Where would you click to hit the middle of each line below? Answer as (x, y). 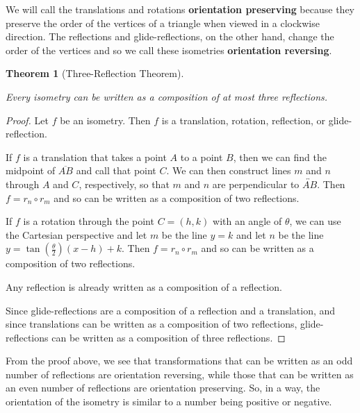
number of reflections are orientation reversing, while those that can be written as (180, 374)
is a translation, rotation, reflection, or (244, 120)
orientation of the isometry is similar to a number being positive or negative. (169, 402)
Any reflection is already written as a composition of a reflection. (144, 286)
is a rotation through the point (89, 221)
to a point (202, 157)
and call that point (116, 170)
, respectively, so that (124, 184)
